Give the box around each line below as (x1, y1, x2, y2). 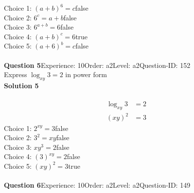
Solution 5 (4, 80, 39, 90)
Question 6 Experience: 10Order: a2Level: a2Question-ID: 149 (4, 180, 191, 190)
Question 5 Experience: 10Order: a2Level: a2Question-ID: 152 (4, 60, 191, 70)
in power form (65, 69, 107, 80)
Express (4, 69, 27, 80)
